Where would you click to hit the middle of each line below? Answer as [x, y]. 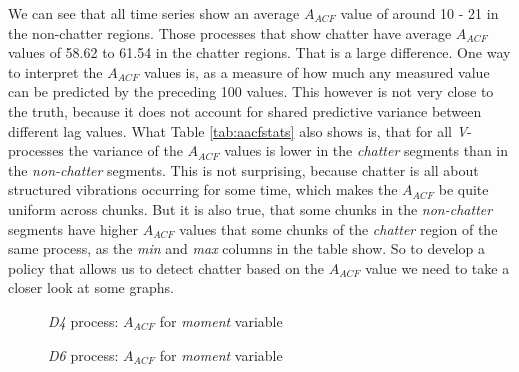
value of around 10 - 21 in [419, 13]
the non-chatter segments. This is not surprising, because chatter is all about [243, 169]
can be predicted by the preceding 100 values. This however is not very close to [251, 91]
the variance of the [125, 150]
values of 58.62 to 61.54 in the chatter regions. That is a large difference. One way [259, 52]
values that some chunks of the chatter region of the [338, 228]
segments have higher [73, 228]
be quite [463, 189]
